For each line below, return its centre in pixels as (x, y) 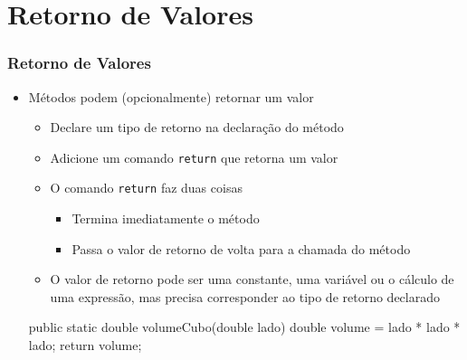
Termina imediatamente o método (166, 218)
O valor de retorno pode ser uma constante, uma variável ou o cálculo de (252, 279)
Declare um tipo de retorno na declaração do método (197, 127)
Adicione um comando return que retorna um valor (194, 157)
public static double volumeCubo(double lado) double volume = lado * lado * (244, 327)
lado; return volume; (85, 345)
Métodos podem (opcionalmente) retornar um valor (171, 96)
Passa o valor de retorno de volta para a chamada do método (241, 248)
